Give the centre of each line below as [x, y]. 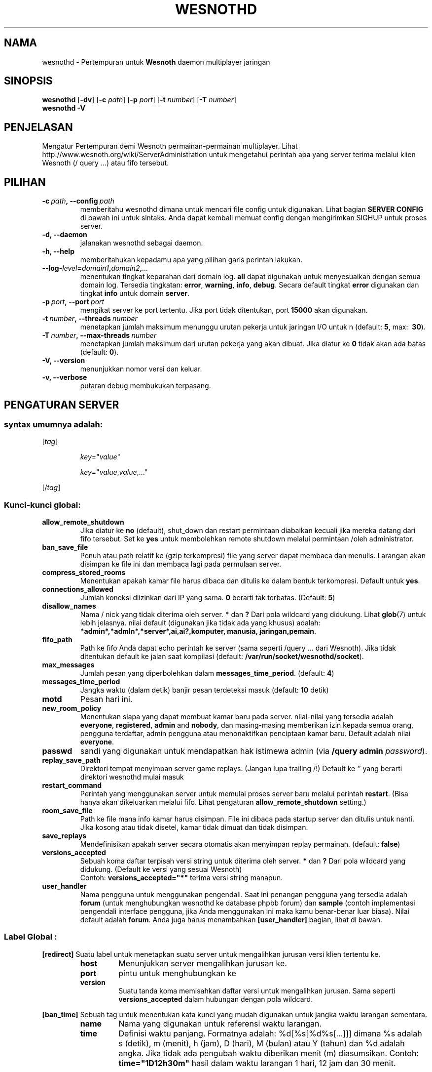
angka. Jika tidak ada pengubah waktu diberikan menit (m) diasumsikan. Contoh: [269, 1053]
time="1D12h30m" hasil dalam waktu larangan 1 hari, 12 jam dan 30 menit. [257, 1063]
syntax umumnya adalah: [54, 424]
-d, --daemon [65, 235]
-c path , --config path [78, 201]
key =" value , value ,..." [114, 472]
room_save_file [67, 811]
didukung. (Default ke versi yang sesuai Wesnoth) [161, 869]
